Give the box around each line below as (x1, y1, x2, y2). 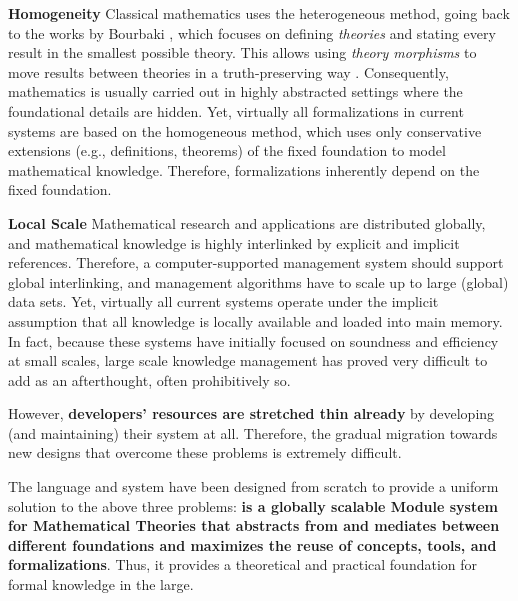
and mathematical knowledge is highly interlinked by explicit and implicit (8, 232, 460, 253)
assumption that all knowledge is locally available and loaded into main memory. (8, 310, 503, 331)
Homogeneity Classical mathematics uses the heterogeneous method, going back (8, 3, 510, 23)
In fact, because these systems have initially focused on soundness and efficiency (8, 330, 499, 351)
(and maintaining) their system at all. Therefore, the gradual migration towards (8, 422, 498, 443)
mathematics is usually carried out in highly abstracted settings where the (8, 81, 463, 102)
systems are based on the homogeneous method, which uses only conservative (8, 120, 482, 141)
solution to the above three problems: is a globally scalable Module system (8, 495, 498, 516)
